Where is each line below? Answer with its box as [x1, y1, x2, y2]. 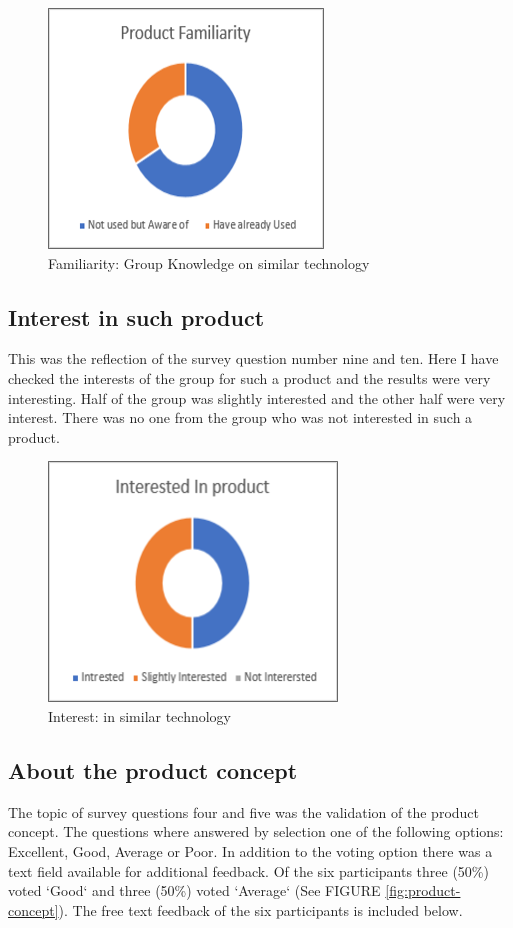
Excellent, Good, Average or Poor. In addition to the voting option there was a [8, 840, 493, 861]
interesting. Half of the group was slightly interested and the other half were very [8, 387, 506, 408]
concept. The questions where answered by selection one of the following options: [8, 821, 504, 842]
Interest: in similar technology [48, 705, 232, 726]
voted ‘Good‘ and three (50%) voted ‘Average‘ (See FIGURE [8, 880, 381, 901]
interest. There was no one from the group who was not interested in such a [8, 407, 473, 428]
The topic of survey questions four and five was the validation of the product [8, 801, 480, 822]
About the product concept [8, 754, 298, 785]
